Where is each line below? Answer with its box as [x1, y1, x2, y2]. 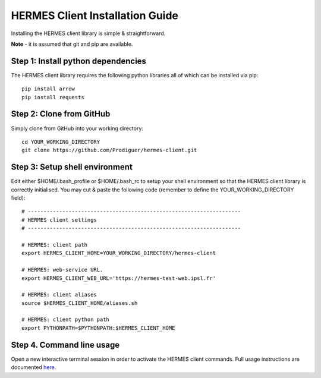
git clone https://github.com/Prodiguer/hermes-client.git [21, 147, 197, 154]
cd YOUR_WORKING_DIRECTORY [21, 138, 100, 145]
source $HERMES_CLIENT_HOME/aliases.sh [21, 300, 138, 306]
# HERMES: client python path [21, 316, 110, 323]
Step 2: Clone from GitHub [11, 109, 111, 119]
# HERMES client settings [21, 216, 97, 223]
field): [11, 194, 26, 201]
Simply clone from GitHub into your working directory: [11, 125, 144, 132]
